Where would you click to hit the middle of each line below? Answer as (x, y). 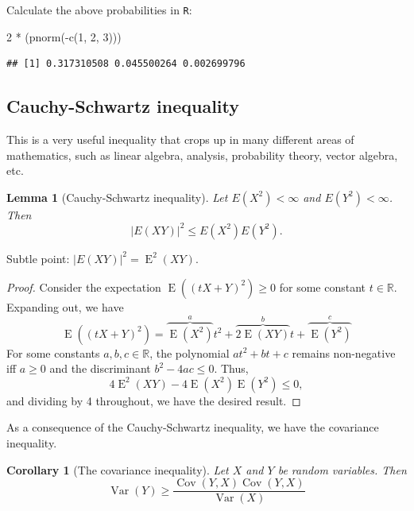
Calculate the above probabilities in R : (99, 10)
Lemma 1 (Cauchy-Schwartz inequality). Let (117, 197)
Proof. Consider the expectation (84, 286)
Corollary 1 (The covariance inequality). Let (118, 469)
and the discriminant (100, 368)
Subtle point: (38, 258)
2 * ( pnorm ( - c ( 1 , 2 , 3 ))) (64, 36)
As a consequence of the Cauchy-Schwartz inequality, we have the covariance (193, 427)
